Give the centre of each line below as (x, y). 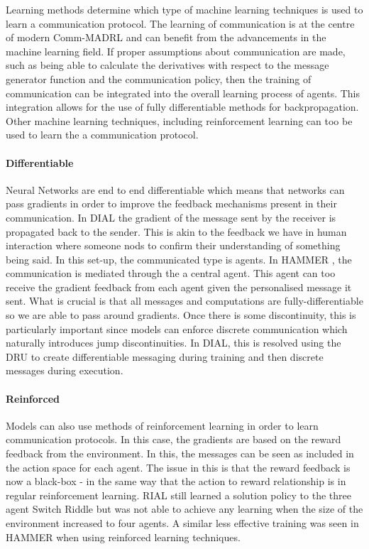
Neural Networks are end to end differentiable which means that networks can (175, 189)
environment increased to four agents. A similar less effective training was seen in (182, 523)
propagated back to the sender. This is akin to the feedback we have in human (176, 231)
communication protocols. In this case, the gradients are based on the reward (174, 439)
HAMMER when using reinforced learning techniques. (123, 537)
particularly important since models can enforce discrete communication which (177, 328)
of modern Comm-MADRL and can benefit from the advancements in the (166, 37)
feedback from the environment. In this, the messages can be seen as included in (180, 453)
